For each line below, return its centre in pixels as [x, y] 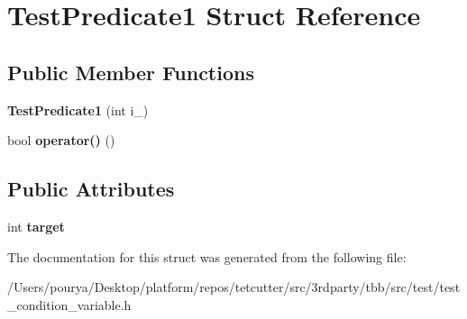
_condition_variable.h [69, 304]
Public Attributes [91, 189]
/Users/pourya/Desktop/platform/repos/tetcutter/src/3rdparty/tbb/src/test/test [234, 287]
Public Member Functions [131, 72]
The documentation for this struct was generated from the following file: [207, 256]
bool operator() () [61, 140]
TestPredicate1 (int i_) [78, 109]
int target [36, 226]
